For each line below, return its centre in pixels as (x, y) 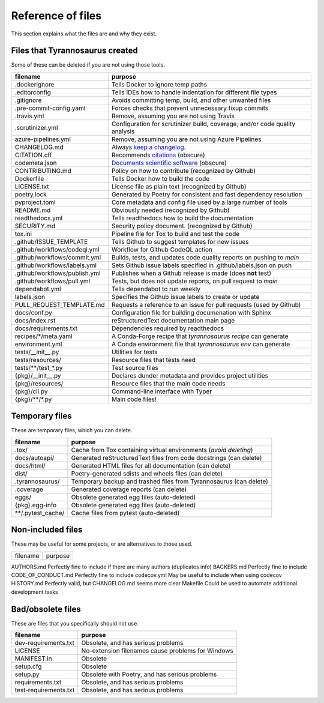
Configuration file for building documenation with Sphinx (191, 312)
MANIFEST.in (33, 659)
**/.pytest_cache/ (40, 513)
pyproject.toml (35, 202)
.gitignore (28, 100)
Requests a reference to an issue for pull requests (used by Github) (206, 304)
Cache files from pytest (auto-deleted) (125, 513)
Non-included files (47, 530)
